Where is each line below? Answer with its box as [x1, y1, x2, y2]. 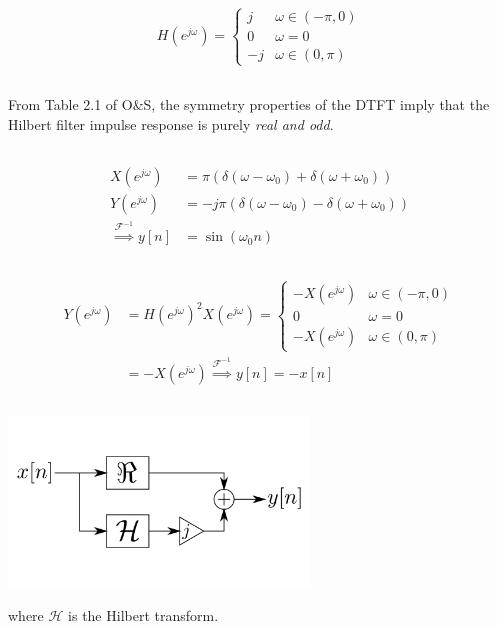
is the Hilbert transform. [68, 604, 219, 625]
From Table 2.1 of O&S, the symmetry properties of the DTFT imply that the [8, 94, 490, 115]
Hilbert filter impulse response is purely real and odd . [8, 113, 334, 134]
